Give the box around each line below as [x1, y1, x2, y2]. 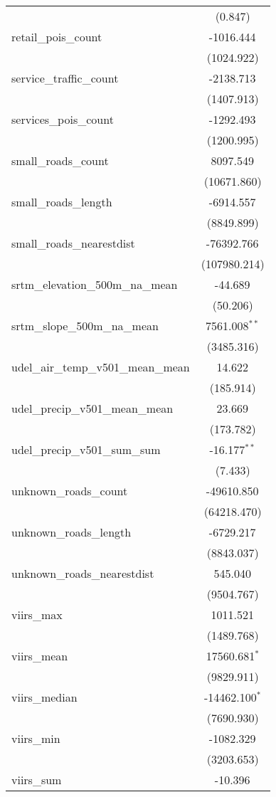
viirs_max [11, 606, 63, 623]
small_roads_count [11, 152, 109, 169]
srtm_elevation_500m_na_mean [11, 276, 178, 292]
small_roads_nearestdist [11, 235, 135, 251]
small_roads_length [11, 194, 112, 210]
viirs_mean [11, 648, 68, 664]
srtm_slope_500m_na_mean [11, 317, 159, 334]
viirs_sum [11, 771, 62, 788]
